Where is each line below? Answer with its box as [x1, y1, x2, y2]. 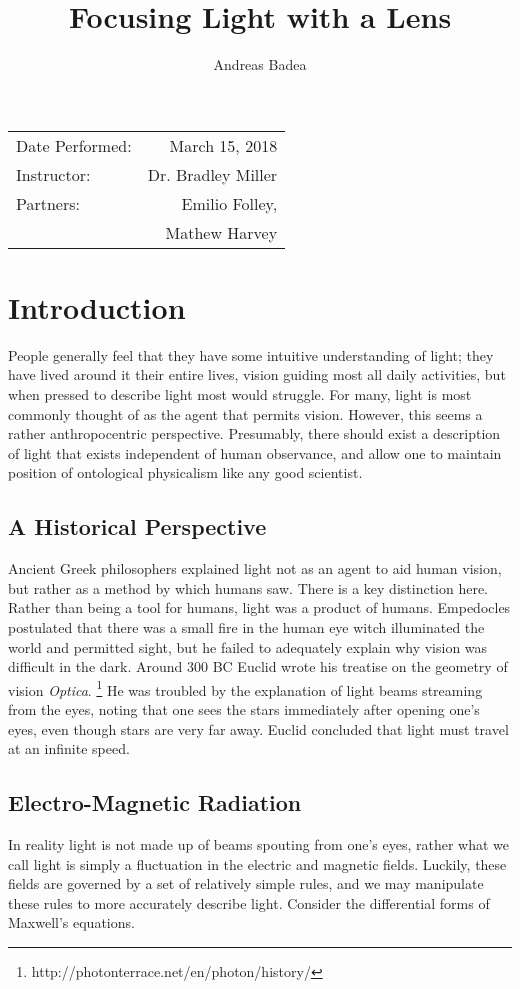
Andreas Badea [213, 54, 307, 75]
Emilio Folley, [181, 191, 278, 215]
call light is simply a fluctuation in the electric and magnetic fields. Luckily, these [8, 853, 507, 874]
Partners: [16, 191, 80, 215]
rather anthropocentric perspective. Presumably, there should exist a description [8, 423, 501, 444]
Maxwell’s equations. [8, 912, 135, 933]
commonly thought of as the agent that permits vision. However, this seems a [8, 403, 483, 424]
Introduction [8, 286, 186, 327]
